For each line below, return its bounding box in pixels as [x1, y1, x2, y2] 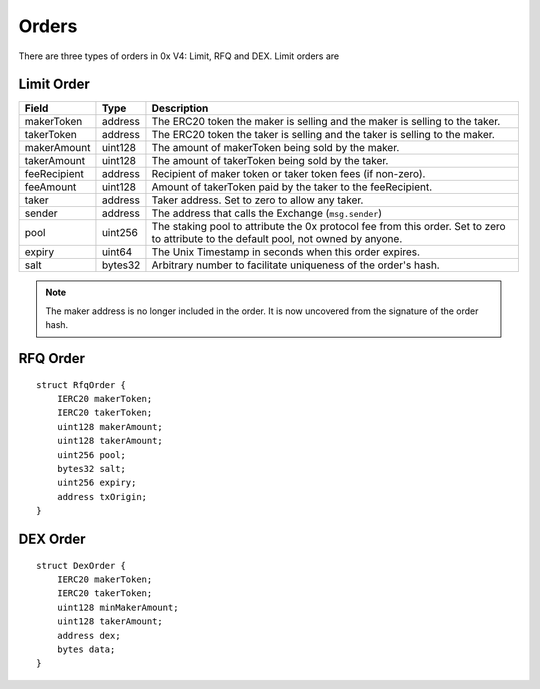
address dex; [56, 630, 121, 641]
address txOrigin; [56, 491, 148, 502]
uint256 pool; [56, 449, 127, 460]
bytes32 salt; [56, 463, 127, 474]
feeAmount [24, 180, 77, 194]
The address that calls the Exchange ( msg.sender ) [151, 206, 383, 220]
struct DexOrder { [36, 560, 127, 571]
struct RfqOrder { [36, 379, 127, 390]
